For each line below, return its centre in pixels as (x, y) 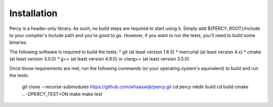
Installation (33, 13)
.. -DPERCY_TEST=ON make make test (62, 94)
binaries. (18, 43)
